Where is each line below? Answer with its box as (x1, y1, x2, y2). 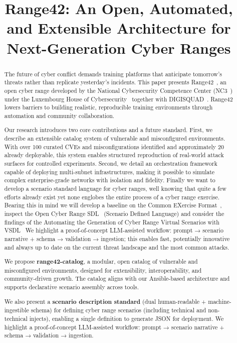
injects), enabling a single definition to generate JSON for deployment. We (29, 314, 224, 322)
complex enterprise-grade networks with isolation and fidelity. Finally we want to (4, 176, 215, 184)
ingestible (4, 306, 29, 314)
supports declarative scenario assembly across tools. (4, 283, 139, 291)
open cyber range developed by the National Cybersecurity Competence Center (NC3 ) (4, 86, 233, 94)
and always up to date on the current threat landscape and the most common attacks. (4, 243, 229, 251)
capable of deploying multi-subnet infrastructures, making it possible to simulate (4, 167, 215, 176)
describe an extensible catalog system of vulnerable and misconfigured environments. (4, 134, 225, 143)
